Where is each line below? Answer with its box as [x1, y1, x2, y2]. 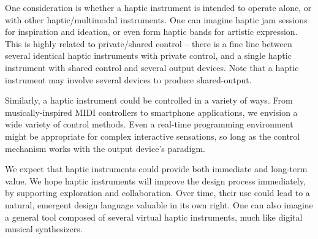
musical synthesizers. [5, 222, 83, 235]
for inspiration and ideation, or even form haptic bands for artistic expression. [5, 25, 298, 38]
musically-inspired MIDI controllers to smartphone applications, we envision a [5, 105, 298, 118]
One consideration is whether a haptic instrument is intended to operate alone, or [5, 1, 312, 13]
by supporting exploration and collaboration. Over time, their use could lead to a [5, 186, 310, 199]
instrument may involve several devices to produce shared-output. [5, 73, 252, 86]
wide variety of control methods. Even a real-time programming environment [5, 118, 293, 131]
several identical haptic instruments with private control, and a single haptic [5, 49, 292, 62]
